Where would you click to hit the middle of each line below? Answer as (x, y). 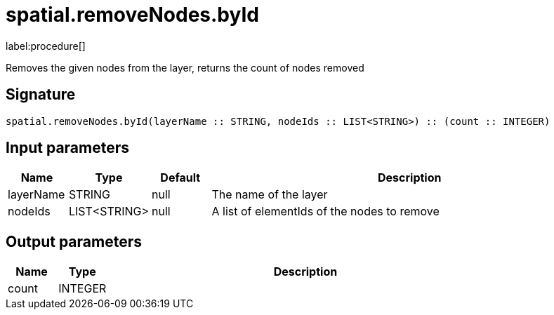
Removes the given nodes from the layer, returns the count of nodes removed (185, 67)
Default (180, 178)
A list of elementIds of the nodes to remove (325, 212)
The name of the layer (270, 195)
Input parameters (68, 148)
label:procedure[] (46, 46)
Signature (41, 95)
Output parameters (74, 241)
